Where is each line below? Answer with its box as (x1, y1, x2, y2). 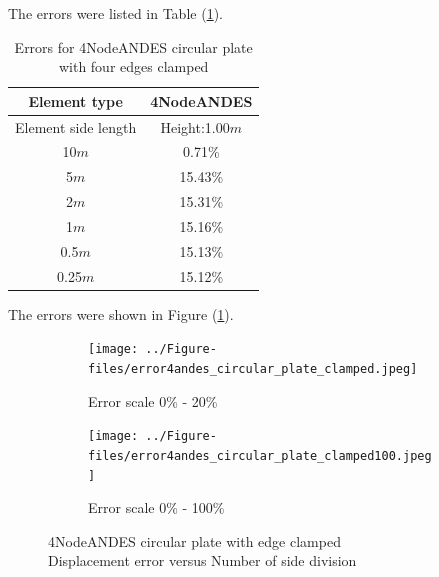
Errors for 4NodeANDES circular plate (14, 36, 253, 57)
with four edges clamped (58, 56, 209, 77)
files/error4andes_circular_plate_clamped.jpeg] (88, 362, 418, 377)
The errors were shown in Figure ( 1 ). (8, 303, 234, 324)
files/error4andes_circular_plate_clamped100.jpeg (88, 448, 432, 463)
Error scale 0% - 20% (88, 390, 218, 411)
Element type (28, 90, 123, 111)
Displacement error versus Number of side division (48, 550, 357, 571)
